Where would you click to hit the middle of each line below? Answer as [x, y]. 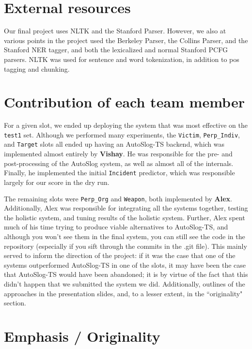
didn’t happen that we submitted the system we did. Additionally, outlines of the [125, 283]
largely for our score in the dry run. [57, 182]
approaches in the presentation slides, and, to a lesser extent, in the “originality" [123, 293]
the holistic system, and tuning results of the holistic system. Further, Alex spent [125, 217]
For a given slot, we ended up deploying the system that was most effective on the [126, 125]
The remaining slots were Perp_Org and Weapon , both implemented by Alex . [118, 198]
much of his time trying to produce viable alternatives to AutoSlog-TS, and [116, 227]
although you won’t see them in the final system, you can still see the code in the [125, 236]
